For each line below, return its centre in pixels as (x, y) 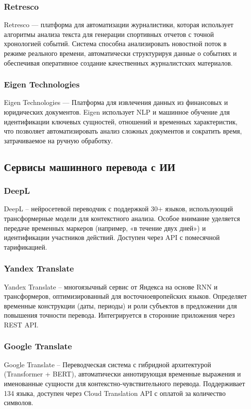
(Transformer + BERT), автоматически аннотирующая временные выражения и (123, 374)
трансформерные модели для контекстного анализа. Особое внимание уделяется (122, 218)
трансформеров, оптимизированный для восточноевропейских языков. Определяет (125, 296)
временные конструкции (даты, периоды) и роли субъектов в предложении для (120, 305)
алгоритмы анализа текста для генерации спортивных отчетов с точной (109, 34)
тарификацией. (25, 247)
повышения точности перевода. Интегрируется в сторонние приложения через (119, 315)
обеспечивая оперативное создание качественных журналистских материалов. (118, 62)
